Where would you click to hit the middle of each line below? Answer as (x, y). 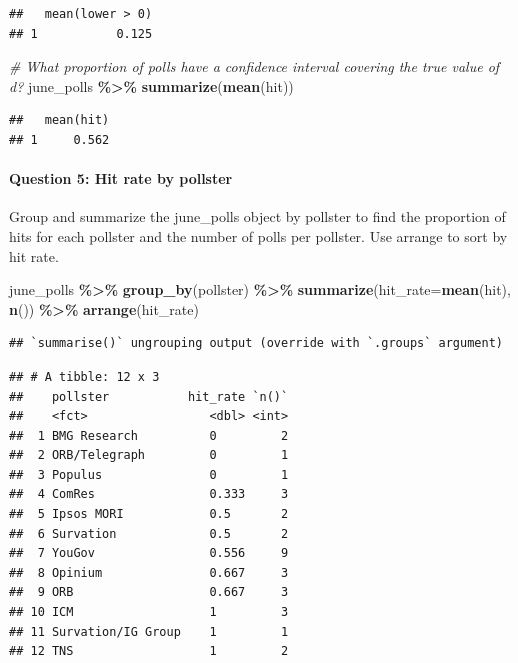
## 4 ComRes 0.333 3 (149, 494)
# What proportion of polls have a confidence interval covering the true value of (254, 66)
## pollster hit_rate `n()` (149, 396)
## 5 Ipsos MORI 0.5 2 (149, 514)
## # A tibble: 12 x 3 (84, 376)
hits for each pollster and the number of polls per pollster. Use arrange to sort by (258, 235)
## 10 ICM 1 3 (149, 612)
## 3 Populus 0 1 (149, 474)
